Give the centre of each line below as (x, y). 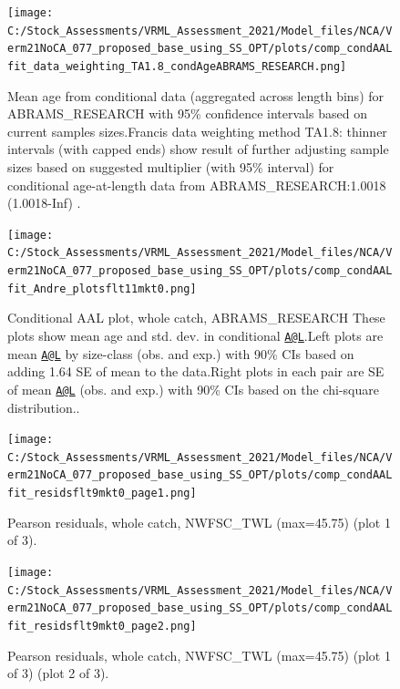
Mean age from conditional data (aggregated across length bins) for (196, 95)
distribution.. (44, 407)
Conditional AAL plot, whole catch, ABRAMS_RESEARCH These (196, 318)
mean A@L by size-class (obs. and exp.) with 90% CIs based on (181, 353)
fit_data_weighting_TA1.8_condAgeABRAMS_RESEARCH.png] (177, 66)
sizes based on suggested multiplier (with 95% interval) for (171, 167)
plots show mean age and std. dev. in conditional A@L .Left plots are (195, 335)
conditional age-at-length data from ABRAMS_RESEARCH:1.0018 (197, 185)
